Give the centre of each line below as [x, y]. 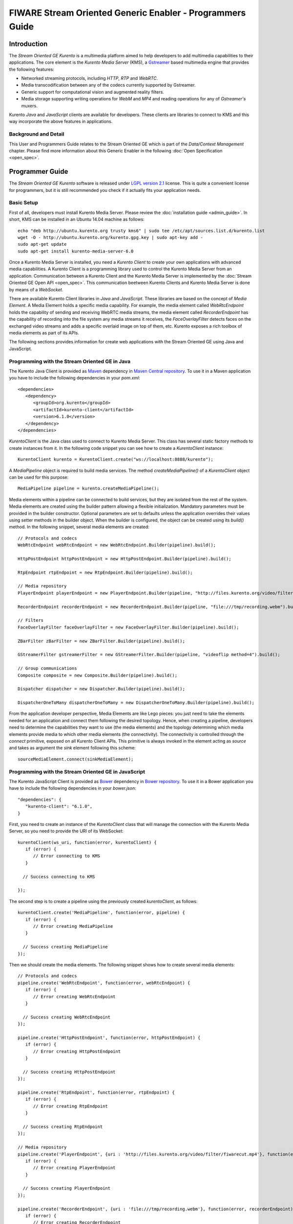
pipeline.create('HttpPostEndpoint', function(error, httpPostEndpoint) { [109, 1037]
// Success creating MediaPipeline [65, 947]
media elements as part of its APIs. [44, 332]
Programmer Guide [39, 172]
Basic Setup [24, 203]
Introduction [28, 44]
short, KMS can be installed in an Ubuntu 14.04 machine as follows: [77, 219]
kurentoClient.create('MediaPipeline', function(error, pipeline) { [101, 913]
